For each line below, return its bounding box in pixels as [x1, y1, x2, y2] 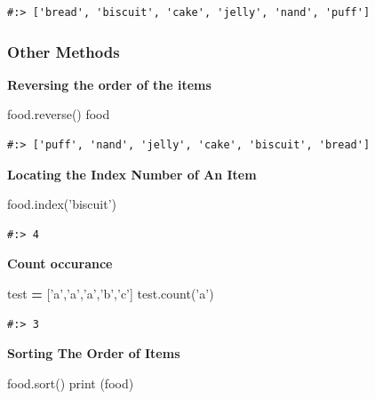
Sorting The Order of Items [7, 344, 180, 363]
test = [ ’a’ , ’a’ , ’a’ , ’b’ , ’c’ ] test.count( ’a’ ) [7, 283, 214, 302]
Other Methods [7, 40, 120, 62]
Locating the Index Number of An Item [7, 164, 257, 183]
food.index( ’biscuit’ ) [7, 195, 117, 213]
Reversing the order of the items [7, 75, 211, 93]
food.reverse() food [7, 105, 110, 124]
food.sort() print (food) [7, 373, 134, 392]
